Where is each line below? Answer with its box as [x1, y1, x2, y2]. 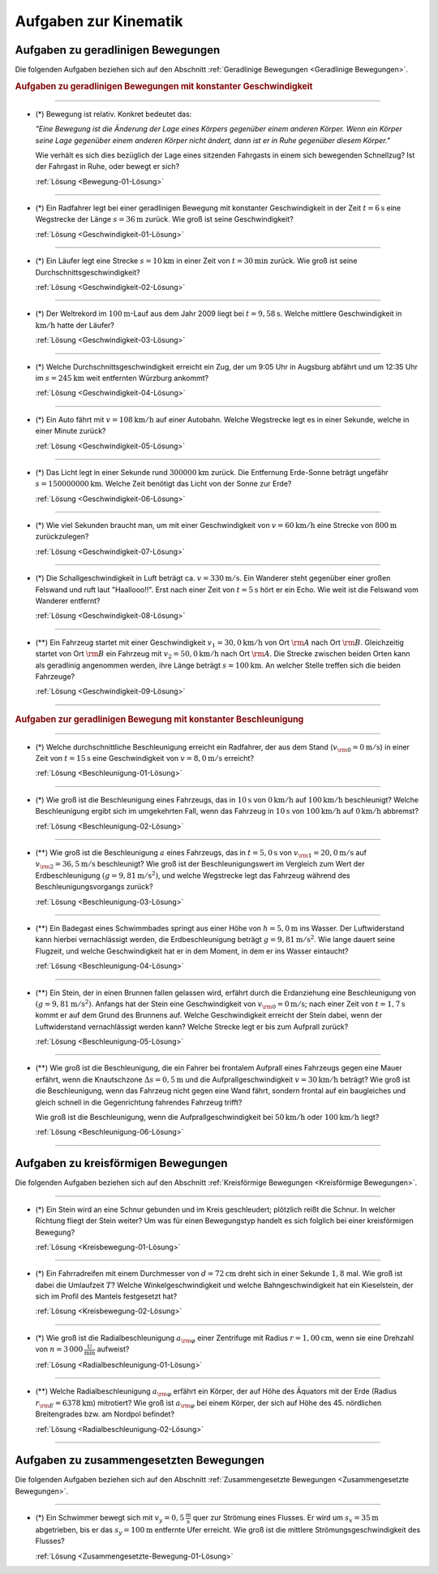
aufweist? [97, 1344, 130, 1354]
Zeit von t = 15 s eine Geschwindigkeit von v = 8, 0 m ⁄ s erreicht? [35, 754, 255, 763]
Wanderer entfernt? [35, 596, 101, 606]
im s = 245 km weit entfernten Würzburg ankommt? [35, 373, 209, 383]
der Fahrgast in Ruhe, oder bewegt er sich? [35, 162, 180, 171]
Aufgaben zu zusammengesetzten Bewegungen [15, 1454, 265, 1468]
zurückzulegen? [35, 532, 89, 542]
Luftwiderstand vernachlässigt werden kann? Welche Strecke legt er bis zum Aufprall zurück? [35, 1022, 349, 1031]
